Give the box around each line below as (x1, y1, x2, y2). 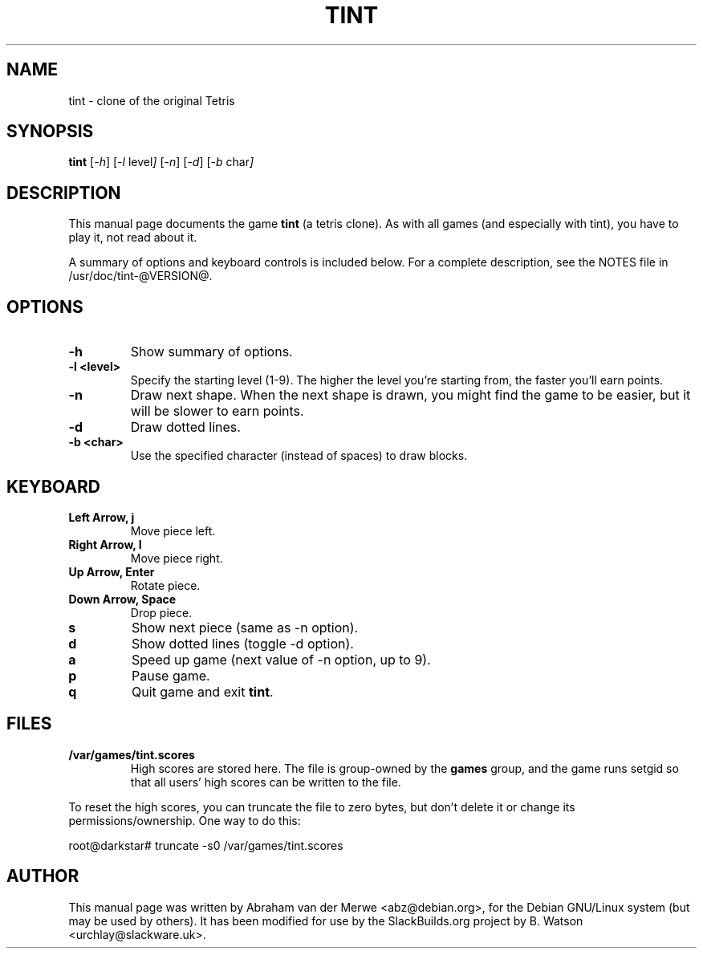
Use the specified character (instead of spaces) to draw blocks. (130, 449, 468, 463)
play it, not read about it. (68, 230, 197, 245)
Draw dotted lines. (130, 419, 241, 436)
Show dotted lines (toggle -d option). (131, 635, 354, 652)
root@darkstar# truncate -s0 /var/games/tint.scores (68, 838, 343, 852)
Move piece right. (130, 551, 223, 565)
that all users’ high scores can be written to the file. (130, 774, 401, 789)
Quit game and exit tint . (131, 683, 274, 700)
